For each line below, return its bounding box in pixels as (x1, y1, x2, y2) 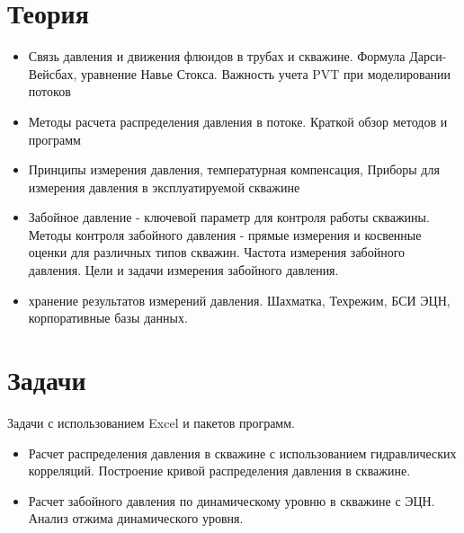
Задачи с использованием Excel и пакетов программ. (7, 413, 295, 431)
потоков (28, 82, 71, 101)
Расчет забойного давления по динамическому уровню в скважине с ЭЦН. (28, 491, 435, 510)
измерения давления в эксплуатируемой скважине (28, 177, 300, 196)
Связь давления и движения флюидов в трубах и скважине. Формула (28, 47, 406, 66)
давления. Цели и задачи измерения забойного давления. (28, 261, 339, 280)
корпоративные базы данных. (28, 308, 188, 327)
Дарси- (409, 47, 447, 66)
